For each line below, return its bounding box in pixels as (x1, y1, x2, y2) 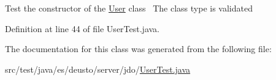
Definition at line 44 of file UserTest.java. (5, 22, 159, 35)
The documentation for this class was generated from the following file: (5, 42, 272, 55)
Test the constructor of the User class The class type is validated (5, 2, 253, 14)
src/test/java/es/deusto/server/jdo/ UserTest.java (5, 62, 191, 75)
